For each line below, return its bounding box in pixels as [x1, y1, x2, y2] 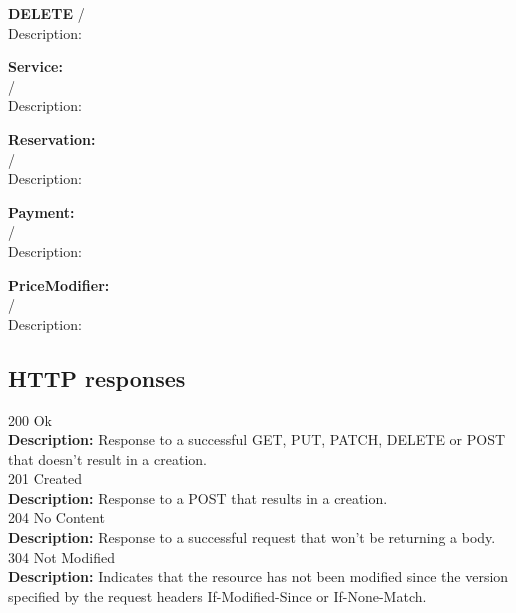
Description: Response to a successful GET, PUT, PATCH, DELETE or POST [8, 429, 506, 450]
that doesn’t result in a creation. [8, 448, 207, 469]
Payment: [8, 201, 75, 222]
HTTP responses [8, 362, 186, 393]
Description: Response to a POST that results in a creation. [8, 487, 388, 508]
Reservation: [8, 128, 96, 149]
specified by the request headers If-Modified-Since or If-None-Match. [8, 585, 427, 606]
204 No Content [8, 507, 105, 528]
